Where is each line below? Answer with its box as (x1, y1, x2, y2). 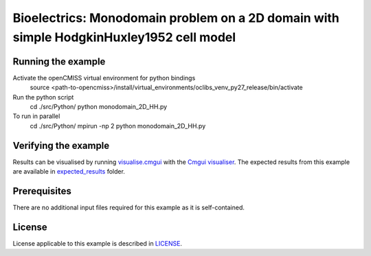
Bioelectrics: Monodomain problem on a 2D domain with (12, 10, 340, 25)
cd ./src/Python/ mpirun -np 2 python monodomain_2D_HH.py (30, 121, 206, 130)
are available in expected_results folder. (12, 167, 125, 176)
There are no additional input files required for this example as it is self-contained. (12, 203, 245, 212)
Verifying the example (12, 139, 110, 151)
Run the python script (12, 93, 74, 101)
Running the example (12, 56, 106, 67)
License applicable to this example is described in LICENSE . (12, 239, 182, 247)
